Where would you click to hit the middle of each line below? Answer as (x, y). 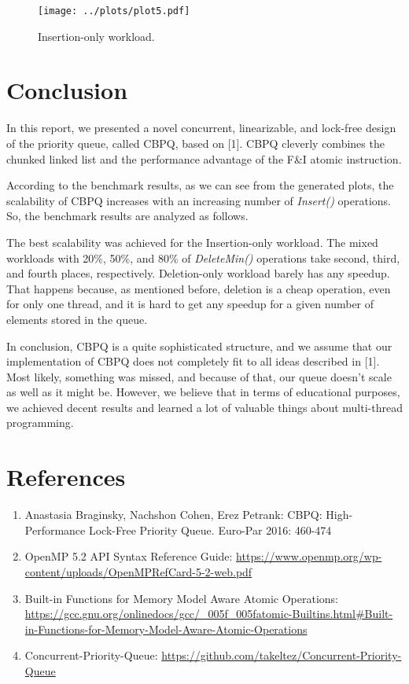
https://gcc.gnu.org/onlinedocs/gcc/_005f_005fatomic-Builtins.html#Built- (209, 614)
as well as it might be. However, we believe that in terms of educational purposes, (203, 392)
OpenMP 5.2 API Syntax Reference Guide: (129, 556)
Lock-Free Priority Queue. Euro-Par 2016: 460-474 (210, 530)
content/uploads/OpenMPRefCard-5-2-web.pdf (138, 571)
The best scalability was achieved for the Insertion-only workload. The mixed (192, 242)
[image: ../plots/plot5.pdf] (114, 11)
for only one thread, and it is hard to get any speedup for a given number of (190, 304)
